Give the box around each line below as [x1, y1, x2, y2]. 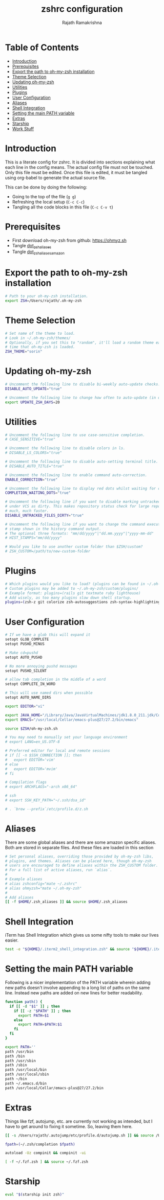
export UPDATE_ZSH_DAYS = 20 [5, 400, 60, 405]
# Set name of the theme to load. [5, 331, 76, 336]
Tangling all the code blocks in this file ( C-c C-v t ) [12, 204, 113, 210]
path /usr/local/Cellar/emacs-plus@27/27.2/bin [5, 1085, 104, 1090]
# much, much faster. [5, 508, 49, 513]
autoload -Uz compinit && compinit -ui [5, 1151, 86, 1155]
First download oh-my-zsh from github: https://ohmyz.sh [12, 237, 127, 243]
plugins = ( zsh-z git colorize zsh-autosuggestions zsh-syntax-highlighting [5, 600, 161, 605]
